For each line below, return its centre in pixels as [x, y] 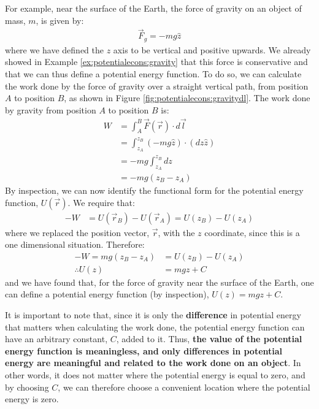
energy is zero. [32, 399]
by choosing [27, 387]
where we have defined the [55, 49]
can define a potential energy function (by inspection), [107, 294]
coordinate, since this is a [252, 232]
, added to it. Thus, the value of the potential [209, 339]
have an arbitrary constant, [56, 339]
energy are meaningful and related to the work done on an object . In [153, 363]
